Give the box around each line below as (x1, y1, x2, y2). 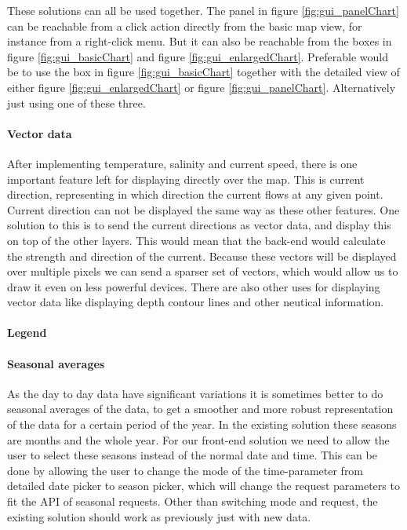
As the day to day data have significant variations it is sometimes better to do (7, 385, 383, 401)
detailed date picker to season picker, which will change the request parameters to (7, 477, 400, 494)
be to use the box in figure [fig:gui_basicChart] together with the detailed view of (7, 64, 400, 80)
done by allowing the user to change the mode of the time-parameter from (7, 462, 364, 478)
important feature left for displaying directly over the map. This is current (7, 170, 365, 187)
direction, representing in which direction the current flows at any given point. (7, 186, 383, 203)
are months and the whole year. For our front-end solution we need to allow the (7, 431, 390, 448)
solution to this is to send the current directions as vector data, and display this (7, 217, 391, 233)
